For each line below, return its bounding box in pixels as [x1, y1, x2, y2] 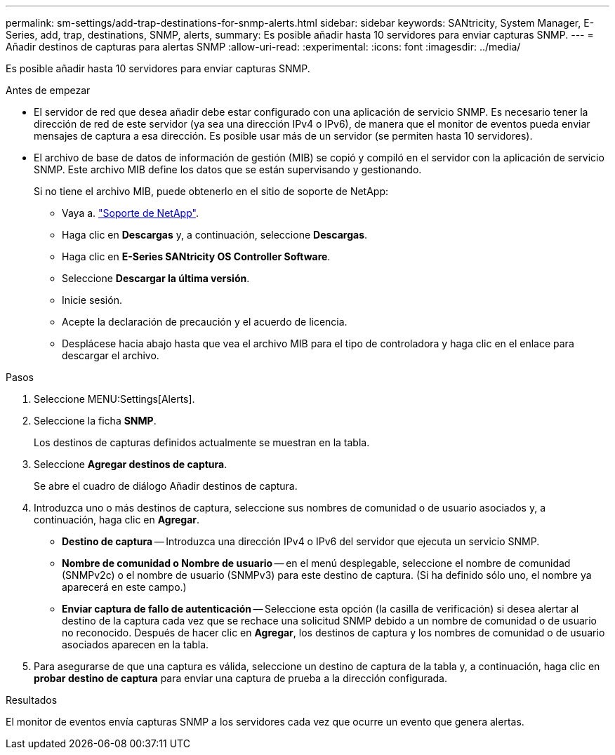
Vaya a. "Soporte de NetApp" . [62, 207, 199, 219]
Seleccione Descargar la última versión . [62, 272, 250, 284]
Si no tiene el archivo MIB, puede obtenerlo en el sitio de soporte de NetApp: [34, 185, 389, 197]
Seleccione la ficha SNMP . [34, 415, 157, 427]
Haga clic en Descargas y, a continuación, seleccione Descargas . [62, 229, 368, 241]
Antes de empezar [6, 84, 91, 96]
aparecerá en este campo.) [62, 581, 187, 593]
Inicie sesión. [62, 294, 122, 306]
